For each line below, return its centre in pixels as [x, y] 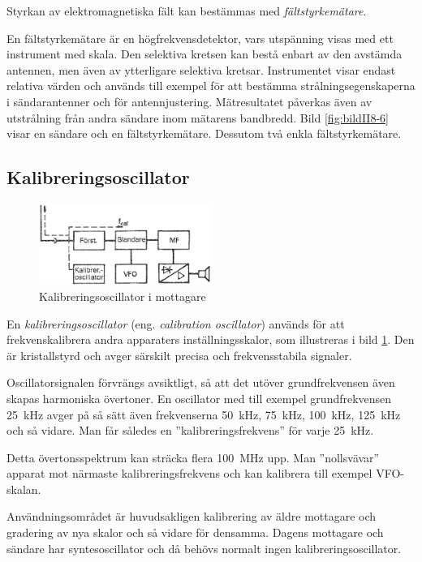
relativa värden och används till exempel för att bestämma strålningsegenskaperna [211, 86]
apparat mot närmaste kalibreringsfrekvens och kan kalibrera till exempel [189, 473]
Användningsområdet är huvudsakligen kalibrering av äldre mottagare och [192, 516]
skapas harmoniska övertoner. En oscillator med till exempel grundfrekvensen [199, 398]
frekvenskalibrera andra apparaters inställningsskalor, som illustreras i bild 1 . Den [211, 339]
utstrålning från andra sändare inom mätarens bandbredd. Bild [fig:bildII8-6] [198, 117]
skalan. [24, 489]
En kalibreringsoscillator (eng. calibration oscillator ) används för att [176, 323]
